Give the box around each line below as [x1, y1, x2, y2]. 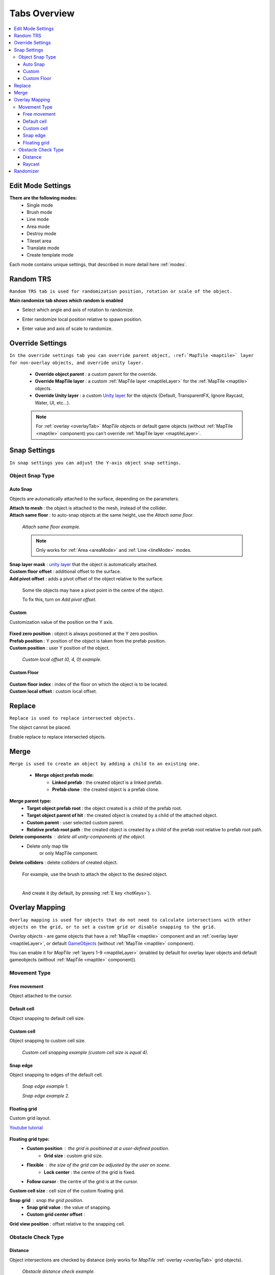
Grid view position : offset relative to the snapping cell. [9, 1220, 125, 1227]
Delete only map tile [26, 843, 69, 849]
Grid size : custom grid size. [44, 1153, 103, 1159]
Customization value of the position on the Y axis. [9, 619, 114, 625]
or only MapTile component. [39, 850, 99, 856]
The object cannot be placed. [9, 724, 71, 730]
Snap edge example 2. [22, 1092, 70, 1099]
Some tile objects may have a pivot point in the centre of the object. [22, 587, 164, 594]
